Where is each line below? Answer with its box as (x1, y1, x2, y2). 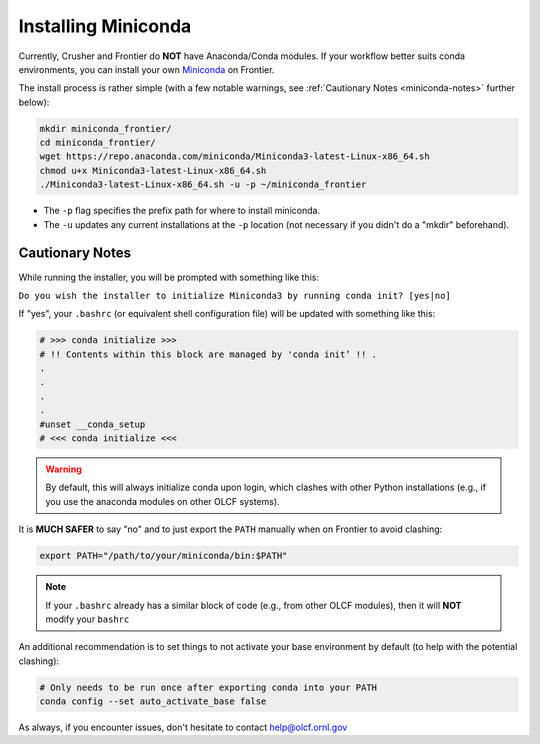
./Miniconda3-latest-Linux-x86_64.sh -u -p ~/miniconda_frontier (39, 179, 367, 190)
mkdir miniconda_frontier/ (39, 123, 172, 134)
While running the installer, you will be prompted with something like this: (18, 271, 320, 283)
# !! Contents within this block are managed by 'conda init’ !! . (39, 348, 378, 360)
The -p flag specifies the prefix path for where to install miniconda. (43, 205, 320, 217)
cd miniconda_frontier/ (39, 137, 157, 149)
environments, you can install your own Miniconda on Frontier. (18, 63, 275, 75)
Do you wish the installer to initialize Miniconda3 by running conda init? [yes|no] (18, 290, 452, 301)
